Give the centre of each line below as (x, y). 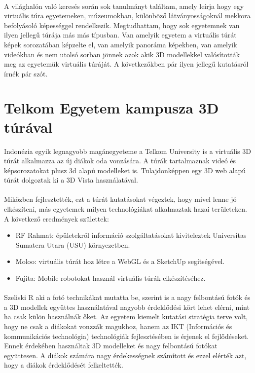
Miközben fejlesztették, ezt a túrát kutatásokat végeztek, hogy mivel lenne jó (120, 199)
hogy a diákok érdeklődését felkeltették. (64, 365)
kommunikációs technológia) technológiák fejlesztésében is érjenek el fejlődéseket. (127, 336)
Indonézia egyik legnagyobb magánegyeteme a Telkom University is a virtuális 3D (127, 151)
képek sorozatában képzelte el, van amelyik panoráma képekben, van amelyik (121, 44)
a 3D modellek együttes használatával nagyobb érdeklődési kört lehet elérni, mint (127, 307)
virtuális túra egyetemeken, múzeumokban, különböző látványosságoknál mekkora (127, 16)
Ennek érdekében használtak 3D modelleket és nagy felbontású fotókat (111, 346)
